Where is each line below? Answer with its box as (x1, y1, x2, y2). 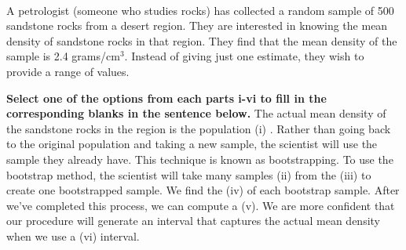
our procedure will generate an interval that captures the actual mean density (6, 212, 380, 229)
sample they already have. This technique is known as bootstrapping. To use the (6, 150, 393, 167)
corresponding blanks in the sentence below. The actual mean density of (6, 105, 386, 121)
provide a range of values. (6, 63, 130, 79)
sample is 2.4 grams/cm (6, 48, 120, 64)
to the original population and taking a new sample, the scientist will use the (6, 136, 378, 152)
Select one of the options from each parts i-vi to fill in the (6, 89, 327, 106)
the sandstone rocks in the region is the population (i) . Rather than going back (6, 120, 391, 136)
